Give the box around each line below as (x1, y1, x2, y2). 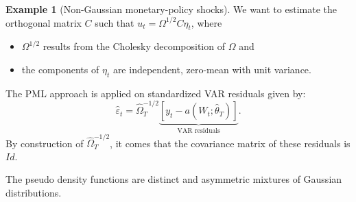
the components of (21, 62, 99, 76)
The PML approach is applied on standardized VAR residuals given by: (5, 86, 306, 100)
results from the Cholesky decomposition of (43, 39, 225, 53)
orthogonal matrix (5, 15, 82, 29)
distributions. (5, 186, 62, 200)
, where (191, 15, 222, 29)
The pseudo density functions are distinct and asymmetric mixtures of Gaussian (5, 172, 342, 186)
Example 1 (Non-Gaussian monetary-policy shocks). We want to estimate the (5, 2, 337, 16)
